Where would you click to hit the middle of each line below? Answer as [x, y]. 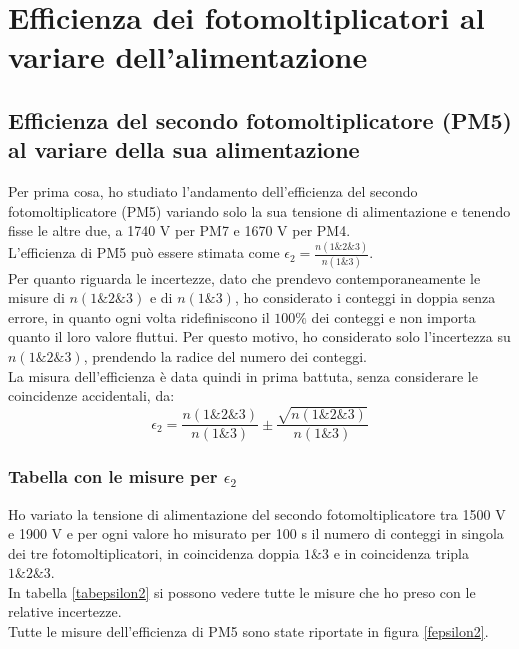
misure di [36, 297]
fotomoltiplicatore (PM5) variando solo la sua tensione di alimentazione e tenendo [259, 210]
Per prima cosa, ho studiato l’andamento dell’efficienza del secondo [213, 191]
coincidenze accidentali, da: [91, 395]
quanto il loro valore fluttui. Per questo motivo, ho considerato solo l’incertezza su [259, 336]
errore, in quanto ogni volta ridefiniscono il [139, 316]
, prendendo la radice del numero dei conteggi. [225, 355]
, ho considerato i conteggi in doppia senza [365, 297]
